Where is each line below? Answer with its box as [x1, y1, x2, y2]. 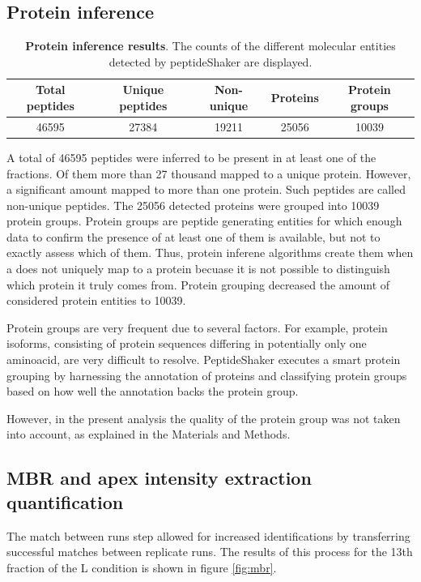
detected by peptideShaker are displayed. [108, 53, 313, 70]
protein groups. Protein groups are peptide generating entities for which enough [6, 212, 402, 229]
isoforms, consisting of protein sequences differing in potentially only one [6, 335, 367, 352]
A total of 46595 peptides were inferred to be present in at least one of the [6, 148, 376, 165]
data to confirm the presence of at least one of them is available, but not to [6, 228, 381, 245]
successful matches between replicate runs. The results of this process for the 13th [6, 543, 413, 560]
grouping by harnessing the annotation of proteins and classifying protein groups [6, 366, 407, 383]
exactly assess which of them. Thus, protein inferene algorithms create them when [6, 244, 414, 261]
